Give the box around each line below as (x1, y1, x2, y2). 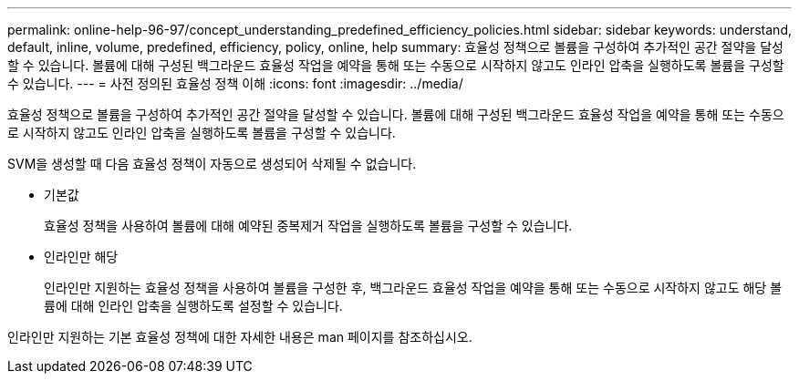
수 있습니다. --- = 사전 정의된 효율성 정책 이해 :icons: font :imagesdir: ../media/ (7, 76, 463, 91)
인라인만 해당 (44, 249, 119, 264)
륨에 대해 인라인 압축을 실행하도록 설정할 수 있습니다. (44, 298, 343, 314)
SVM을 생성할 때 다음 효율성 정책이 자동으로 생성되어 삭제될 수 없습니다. (7, 156, 417, 171)
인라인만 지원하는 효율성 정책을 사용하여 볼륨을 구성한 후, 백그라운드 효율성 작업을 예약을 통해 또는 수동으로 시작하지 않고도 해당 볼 (44, 280, 783, 295)
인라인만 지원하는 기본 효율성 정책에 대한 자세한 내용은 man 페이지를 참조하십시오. (7, 329, 472, 345)
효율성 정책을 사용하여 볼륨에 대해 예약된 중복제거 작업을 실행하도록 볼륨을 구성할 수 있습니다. (44, 218, 573, 233)
